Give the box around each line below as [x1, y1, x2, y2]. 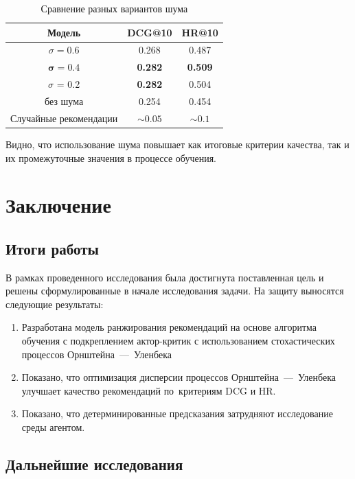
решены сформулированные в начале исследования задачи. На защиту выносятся [5, 283, 344, 298]
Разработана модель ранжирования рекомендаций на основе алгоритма [21, 320, 317, 334]
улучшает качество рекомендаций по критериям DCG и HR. [21, 383, 276, 397]
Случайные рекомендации [10, 110, 118, 125]
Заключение [5, 191, 111, 219]
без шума [45, 93, 84, 108]
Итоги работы [5, 237, 99, 259]
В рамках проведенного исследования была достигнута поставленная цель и [5, 270, 324, 284]
